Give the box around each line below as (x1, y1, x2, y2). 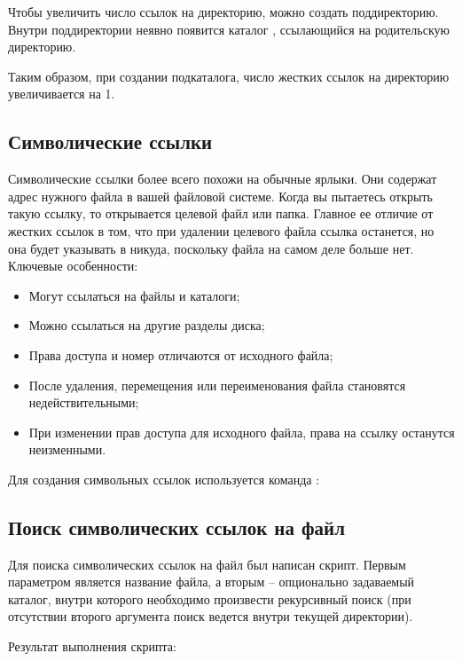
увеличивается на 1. (8, 84, 115, 103)
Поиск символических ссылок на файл (8, 513, 345, 540)
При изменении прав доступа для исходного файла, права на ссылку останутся (28, 422, 455, 441)
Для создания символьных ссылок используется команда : (8, 469, 320, 488)
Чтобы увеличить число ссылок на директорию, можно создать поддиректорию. (8, 3, 439, 20)
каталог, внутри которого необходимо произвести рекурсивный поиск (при (8, 589, 411, 608)
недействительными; (28, 393, 139, 412)
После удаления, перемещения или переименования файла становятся (28, 375, 406, 394)
